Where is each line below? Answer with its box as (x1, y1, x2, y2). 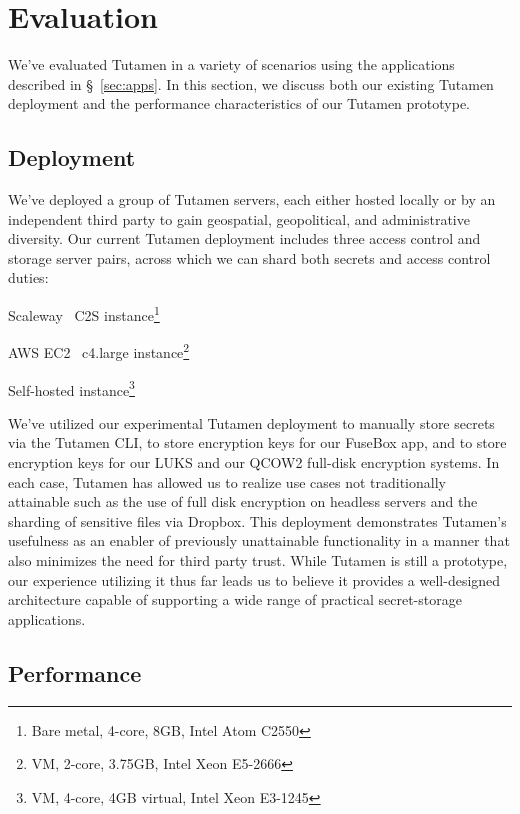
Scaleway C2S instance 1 (8, 302, 160, 325)
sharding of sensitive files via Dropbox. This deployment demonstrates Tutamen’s (8, 510, 507, 531)
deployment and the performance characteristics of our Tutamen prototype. (8, 93, 471, 114)
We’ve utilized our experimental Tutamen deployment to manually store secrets (8, 412, 495, 433)
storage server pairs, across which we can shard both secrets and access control (8, 247, 491, 268)
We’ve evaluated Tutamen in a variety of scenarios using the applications (8, 54, 455, 75)
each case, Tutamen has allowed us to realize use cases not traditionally (8, 471, 446, 492)
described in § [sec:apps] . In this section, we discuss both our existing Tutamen (8, 73, 494, 94)
